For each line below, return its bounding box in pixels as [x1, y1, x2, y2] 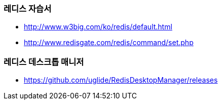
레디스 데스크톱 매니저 [4, 56, 84, 67]
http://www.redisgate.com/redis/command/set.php [24, 38, 194, 47]
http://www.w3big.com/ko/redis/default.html [24, 22, 172, 31]
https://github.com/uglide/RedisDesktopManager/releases [24, 76, 218, 85]
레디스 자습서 [4, 4, 52, 14]
